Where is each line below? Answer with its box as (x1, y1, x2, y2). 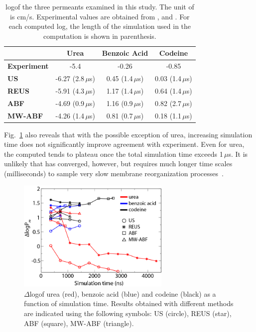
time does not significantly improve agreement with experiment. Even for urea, (4, 139, 245, 149)
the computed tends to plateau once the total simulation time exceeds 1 (4, 148, 223, 159)
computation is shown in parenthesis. (43, 30, 156, 41)
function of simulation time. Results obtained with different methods (24, 298, 234, 309)
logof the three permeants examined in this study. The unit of (5, 1, 194, 11)
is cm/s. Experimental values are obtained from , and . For (10, 11, 190, 21)
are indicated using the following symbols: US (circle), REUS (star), (24, 308, 232, 319)
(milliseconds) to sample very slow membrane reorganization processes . (4, 168, 224, 179)
